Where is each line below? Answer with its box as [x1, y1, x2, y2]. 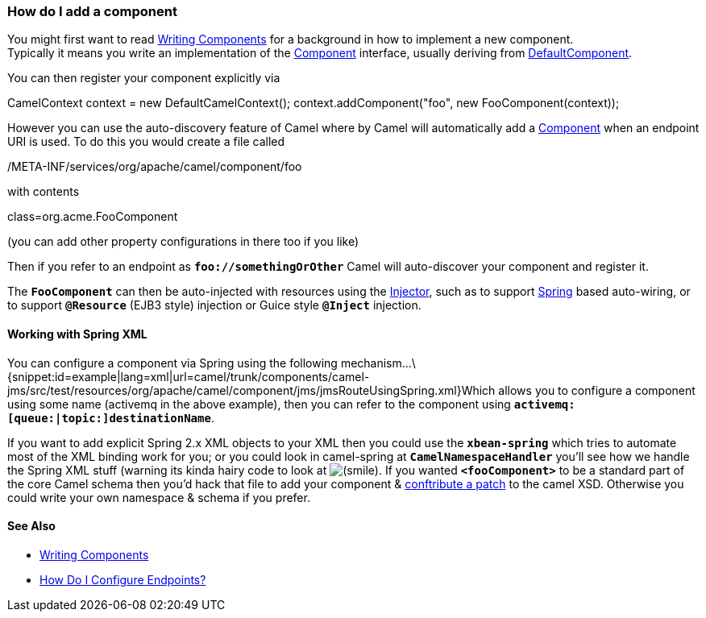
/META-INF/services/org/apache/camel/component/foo [7, 160, 302, 174]
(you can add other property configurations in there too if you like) [7, 234, 359, 249]
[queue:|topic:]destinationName [7, 411, 211, 425]
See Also [7, 519, 56, 533]
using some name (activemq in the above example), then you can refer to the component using [7, 396, 511, 411]
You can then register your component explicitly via [7, 71, 280, 85]
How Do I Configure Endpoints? [39, 572, 206, 587]
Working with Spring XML [7, 326, 147, 341]
